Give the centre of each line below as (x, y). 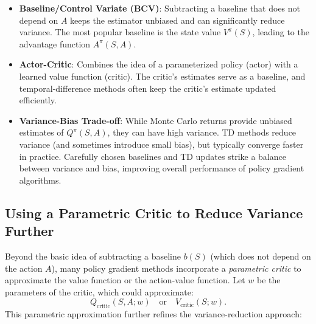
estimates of (41, 132)
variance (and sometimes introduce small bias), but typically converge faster (161, 144)
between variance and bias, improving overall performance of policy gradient (162, 168)
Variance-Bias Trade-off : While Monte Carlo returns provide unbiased (156, 120)
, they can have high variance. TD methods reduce (202, 132)
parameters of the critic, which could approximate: (99, 291)
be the (269, 280)
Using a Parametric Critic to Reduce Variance (154, 212)
